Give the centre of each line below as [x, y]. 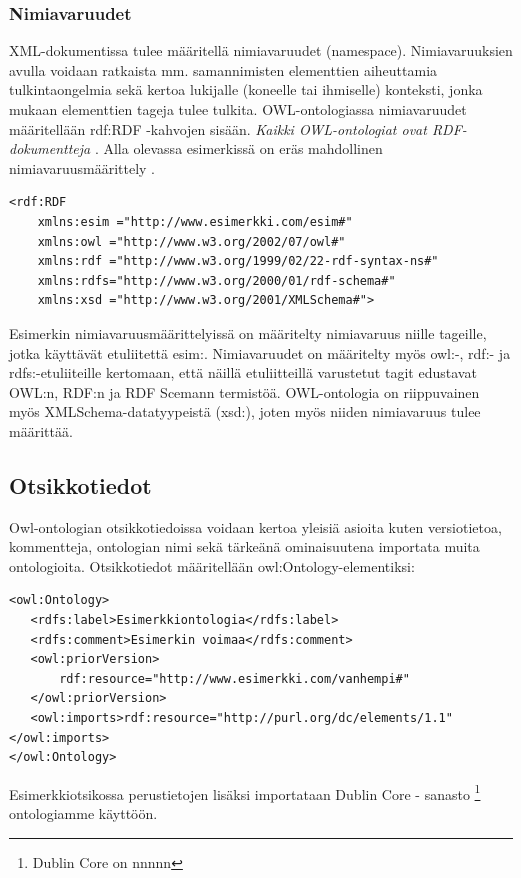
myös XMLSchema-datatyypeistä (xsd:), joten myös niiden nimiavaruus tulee [245, 411]
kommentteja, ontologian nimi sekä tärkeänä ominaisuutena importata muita [244, 546]
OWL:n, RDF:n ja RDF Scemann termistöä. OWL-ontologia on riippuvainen [244, 391]
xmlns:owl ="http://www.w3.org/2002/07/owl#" [191, 241]
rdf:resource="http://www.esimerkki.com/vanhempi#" [234, 678]
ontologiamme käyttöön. [83, 813]
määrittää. [41, 430]
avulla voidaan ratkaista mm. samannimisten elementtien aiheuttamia [223, 69]
